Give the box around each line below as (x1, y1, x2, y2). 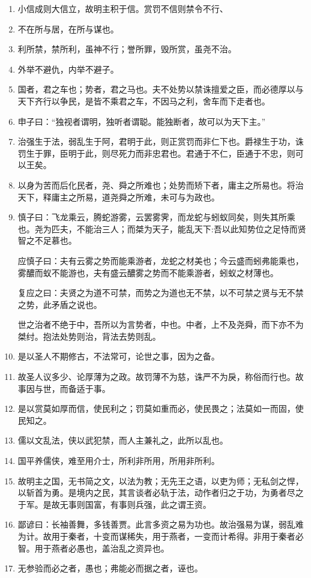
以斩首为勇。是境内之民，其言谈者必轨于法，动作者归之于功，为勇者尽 (17, 486, 295, 499)
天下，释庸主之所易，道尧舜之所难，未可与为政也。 (17, 190, 220, 203)
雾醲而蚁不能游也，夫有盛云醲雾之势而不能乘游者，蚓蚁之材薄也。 (17, 266, 279, 278)
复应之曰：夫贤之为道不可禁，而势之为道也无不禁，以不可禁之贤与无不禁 (17, 286, 304, 299)
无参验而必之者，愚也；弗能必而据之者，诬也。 (17, 562, 203, 574)
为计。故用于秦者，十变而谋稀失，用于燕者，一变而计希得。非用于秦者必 (17, 530, 304, 542)
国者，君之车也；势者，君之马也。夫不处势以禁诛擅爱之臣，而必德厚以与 (17, 83, 304, 95)
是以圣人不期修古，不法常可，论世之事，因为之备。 (17, 350, 220, 363)
